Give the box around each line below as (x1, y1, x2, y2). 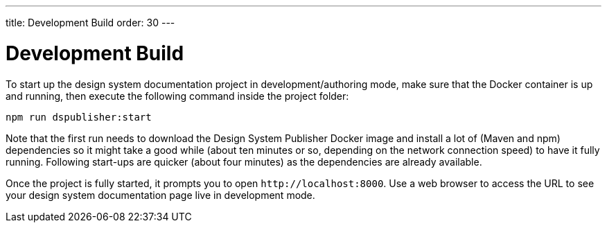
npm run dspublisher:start (6, 111, 152, 123)
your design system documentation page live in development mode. (6, 188, 315, 201)
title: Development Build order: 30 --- (6, 17, 175, 28)
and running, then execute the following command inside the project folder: (6, 89, 349, 102)
